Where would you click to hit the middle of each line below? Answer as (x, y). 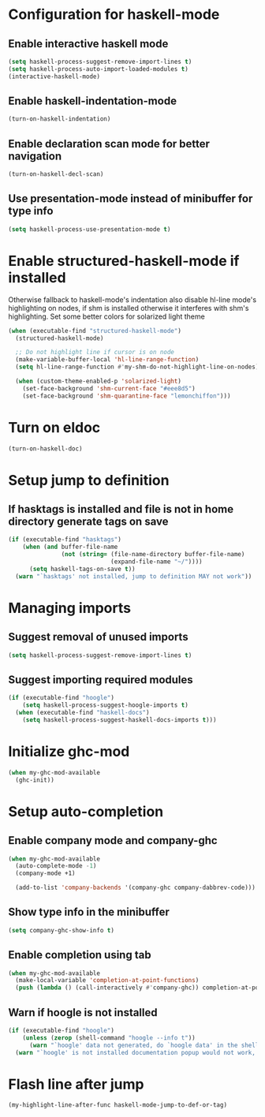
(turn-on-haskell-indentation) (60, 119)
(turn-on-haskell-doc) (45, 448)
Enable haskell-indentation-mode (93, 101)
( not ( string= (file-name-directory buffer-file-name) (153, 555)
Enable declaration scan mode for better (109, 144)
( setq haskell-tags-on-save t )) (82, 569)
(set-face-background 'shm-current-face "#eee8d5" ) (109, 388)
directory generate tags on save (88, 522)
